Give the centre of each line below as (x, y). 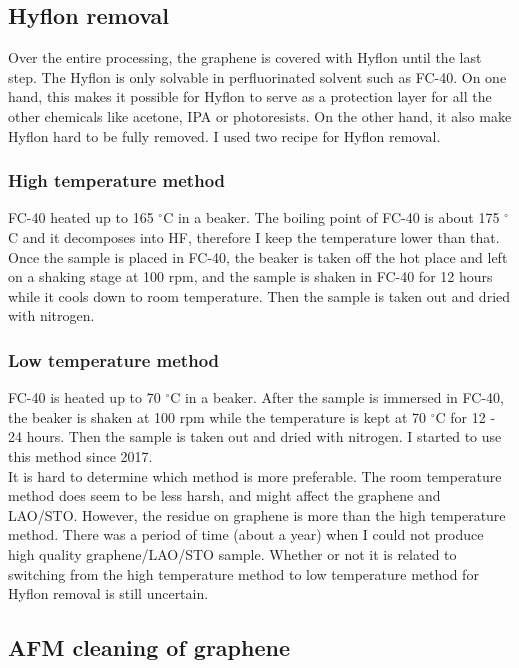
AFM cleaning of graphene (149, 647)
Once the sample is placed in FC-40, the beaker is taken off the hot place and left (258, 256)
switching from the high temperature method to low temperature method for (243, 573)
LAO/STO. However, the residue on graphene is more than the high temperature (257, 514)
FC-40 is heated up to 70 (84, 397)
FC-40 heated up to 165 (81, 217)
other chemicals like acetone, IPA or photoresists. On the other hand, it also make (260, 115)
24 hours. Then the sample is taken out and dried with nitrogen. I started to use (255, 436)
